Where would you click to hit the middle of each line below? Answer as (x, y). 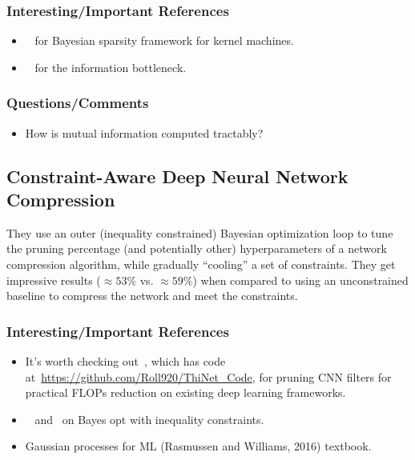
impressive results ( (54, 280)
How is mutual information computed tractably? (144, 132)
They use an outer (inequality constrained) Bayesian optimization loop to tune (200, 232)
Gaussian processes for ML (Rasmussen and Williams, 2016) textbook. (198, 446)
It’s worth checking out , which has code (125, 361)
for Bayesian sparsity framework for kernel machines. (164, 40)
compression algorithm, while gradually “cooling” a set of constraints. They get (201, 264)
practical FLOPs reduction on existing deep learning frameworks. (185, 392)
